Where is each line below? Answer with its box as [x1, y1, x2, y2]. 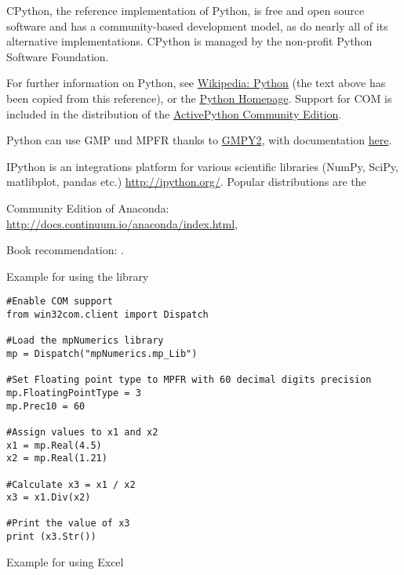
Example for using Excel [6, 553, 124, 570]
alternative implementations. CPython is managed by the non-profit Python [6, 33, 373, 49]
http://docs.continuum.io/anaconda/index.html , [6, 215, 238, 231]
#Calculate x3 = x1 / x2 [6, 479, 136, 490]
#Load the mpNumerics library [6, 335, 164, 347]
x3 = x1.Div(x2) [6, 492, 91, 504]
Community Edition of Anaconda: [6, 199, 169, 216]
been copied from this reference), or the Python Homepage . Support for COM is [6, 89, 392, 106]
